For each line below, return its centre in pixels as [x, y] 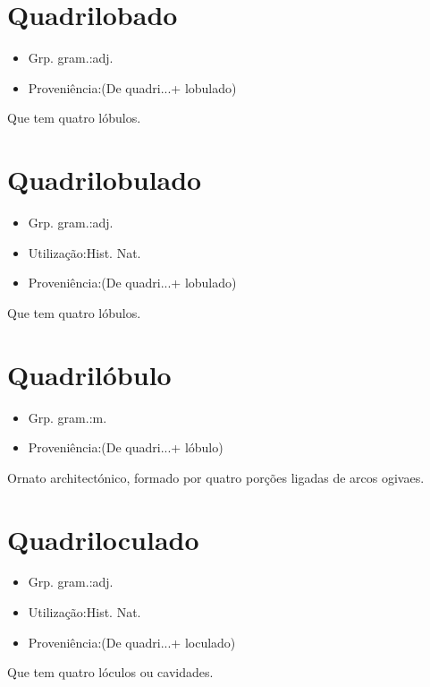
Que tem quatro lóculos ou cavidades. [110, 672]
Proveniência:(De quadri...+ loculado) [132, 642]
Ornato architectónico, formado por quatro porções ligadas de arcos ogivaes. [216, 477]
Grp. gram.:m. [67, 417]
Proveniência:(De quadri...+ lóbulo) [126, 447]
